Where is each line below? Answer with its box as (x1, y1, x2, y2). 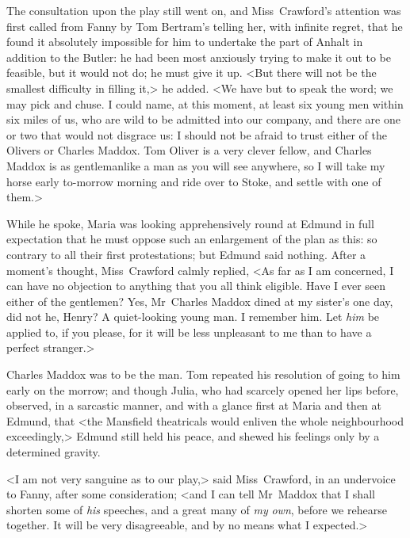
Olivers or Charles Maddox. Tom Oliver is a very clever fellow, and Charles (6, 142, 372, 158)
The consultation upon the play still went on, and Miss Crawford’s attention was (6, 2, 401, 18)
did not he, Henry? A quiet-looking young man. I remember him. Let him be (6, 308, 380, 325)
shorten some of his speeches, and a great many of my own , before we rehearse (6, 501, 387, 517)
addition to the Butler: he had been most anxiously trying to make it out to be (6, 48, 392, 65)
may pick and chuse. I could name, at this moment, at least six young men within (6, 95, 404, 112)
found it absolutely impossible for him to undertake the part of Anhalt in (6, 33, 363, 50)
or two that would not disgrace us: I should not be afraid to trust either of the (6, 126, 388, 143)
